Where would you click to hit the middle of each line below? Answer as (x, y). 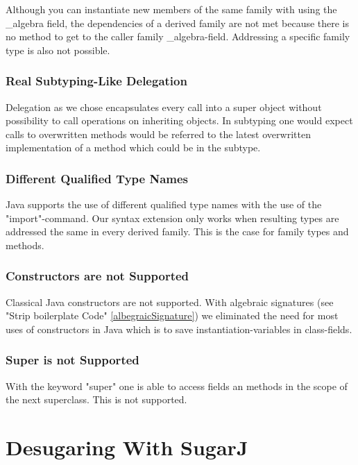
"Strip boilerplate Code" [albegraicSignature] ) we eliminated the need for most (172, 315)
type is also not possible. (58, 50)
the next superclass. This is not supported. (96, 399)
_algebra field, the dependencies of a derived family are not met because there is (178, 23)
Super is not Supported (73, 360)
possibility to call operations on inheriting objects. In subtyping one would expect (179, 120)
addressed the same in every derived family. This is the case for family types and (177, 231)
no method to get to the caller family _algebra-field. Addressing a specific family (178, 36)
